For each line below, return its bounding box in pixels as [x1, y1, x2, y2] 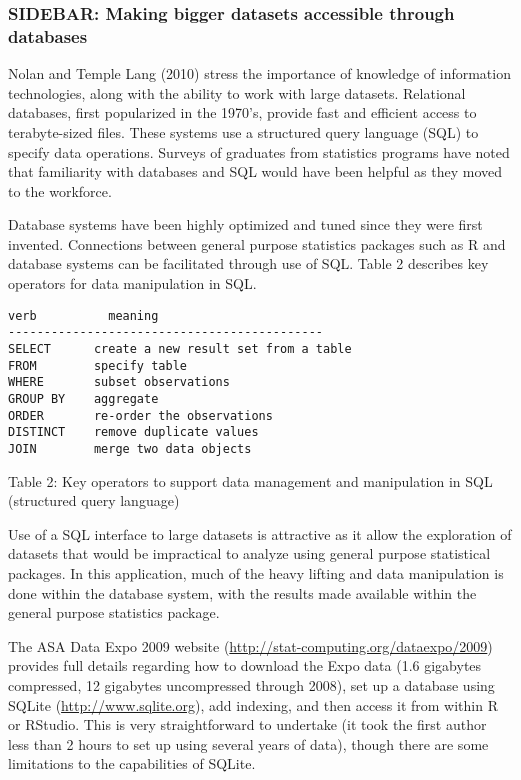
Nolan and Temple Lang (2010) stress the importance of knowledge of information [8, 63, 511, 84]
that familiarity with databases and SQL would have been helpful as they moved [8, 161, 502, 182]
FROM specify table [8, 358, 187, 373]
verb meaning [8, 308, 159, 323]
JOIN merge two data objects [8, 441, 252, 456]
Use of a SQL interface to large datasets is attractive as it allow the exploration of [8, 523, 512, 544]
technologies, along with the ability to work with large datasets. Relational [8, 82, 466, 103]
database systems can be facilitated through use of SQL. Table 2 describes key [8, 253, 489, 274]
